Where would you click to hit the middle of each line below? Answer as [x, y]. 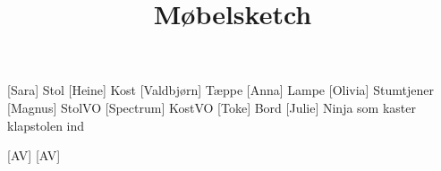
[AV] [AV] [34, 155]
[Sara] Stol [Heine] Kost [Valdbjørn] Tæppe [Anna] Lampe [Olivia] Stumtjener [220, 90]
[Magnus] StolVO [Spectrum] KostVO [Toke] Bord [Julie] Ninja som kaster [212, 107]
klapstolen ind [46, 125]
